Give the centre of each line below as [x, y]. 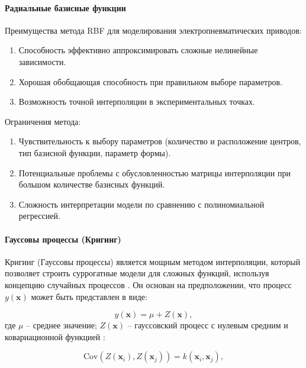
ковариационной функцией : [55, 336]
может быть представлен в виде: [89, 296]
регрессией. [39, 216]
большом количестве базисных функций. [92, 184]
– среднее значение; [62, 325]
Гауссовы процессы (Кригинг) [63, 239]
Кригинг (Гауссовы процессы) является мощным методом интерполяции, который [153, 261]
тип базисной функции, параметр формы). [95, 152]
